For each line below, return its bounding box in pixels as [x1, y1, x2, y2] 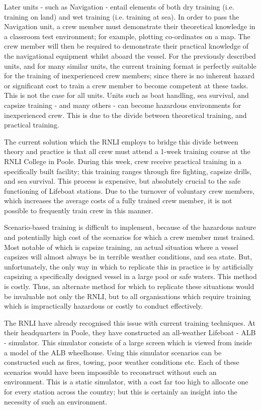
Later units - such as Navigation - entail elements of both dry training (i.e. [4, 2, 234, 12]
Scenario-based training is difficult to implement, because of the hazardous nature [4, 222, 256, 232]
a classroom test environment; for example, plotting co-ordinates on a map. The [4, 31, 250, 41]
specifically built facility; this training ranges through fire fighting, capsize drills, [4, 166, 252, 176]
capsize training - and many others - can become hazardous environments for [4, 99, 241, 110]
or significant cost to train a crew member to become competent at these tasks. [4, 80, 248, 90]
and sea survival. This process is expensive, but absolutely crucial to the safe [4, 176, 241, 186]
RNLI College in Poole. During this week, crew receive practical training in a [4, 156, 241, 166]
